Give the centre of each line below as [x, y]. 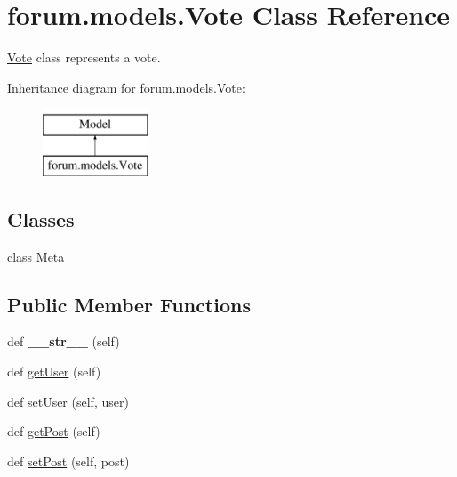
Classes [41, 218]
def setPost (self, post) [68, 461]
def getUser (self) [54, 372]
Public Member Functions [129, 304]
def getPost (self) [54, 431]
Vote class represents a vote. [84, 57]
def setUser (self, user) [68, 401]
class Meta [36, 256]
